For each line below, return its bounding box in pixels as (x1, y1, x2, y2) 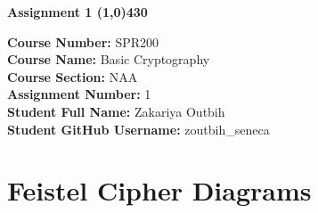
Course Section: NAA (7, 67, 138, 86)
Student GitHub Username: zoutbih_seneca (7, 119, 270, 138)
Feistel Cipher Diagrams (7, 172, 312, 209)
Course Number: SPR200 (7, 32, 159, 51)
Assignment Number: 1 (7, 85, 151, 103)
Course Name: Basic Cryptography (7, 50, 210, 69)
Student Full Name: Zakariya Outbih (7, 102, 225, 120)
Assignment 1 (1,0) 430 (7, 3, 148, 20)
